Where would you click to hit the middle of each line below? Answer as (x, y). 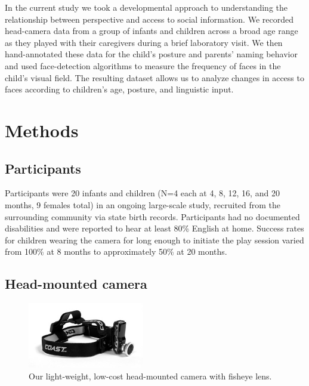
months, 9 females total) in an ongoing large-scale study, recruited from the (143, 204)
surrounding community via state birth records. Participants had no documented (152, 216)
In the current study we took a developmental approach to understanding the (146, 7)
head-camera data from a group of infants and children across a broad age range (152, 31)
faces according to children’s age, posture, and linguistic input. (119, 89)
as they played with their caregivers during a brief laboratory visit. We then (144, 42)
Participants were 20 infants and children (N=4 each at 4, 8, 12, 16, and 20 (142, 193)
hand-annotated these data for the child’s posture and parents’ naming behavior (151, 54)
